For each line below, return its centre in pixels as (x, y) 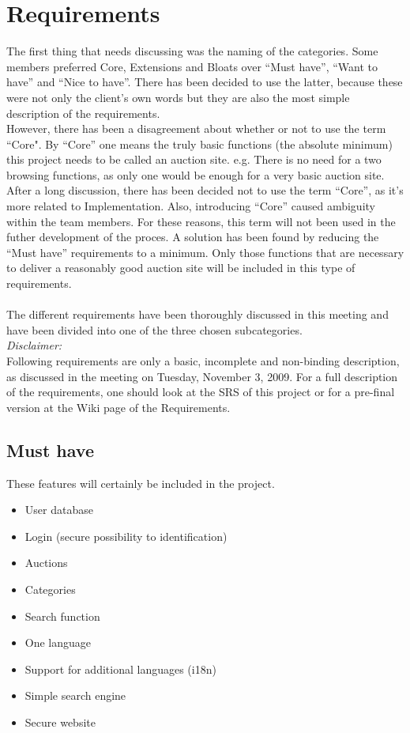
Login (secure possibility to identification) (126, 536)
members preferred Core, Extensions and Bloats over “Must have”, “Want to (192, 66)
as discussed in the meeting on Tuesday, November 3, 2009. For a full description (202, 376)
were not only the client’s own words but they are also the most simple (178, 97)
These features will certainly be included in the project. (141, 483)
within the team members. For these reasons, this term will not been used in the (201, 221)
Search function (62, 616)
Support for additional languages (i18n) (120, 669)
